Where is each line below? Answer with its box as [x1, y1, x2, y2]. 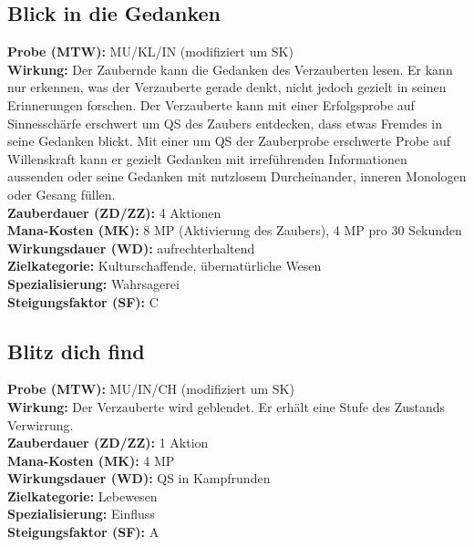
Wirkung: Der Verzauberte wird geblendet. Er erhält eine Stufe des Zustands [7, 397, 446, 416]
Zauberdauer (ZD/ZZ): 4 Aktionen [7, 202, 222, 222]
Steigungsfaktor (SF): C [7, 292, 159, 311]
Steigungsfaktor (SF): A [7, 522, 160, 542]
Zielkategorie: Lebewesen [7, 486, 158, 505]
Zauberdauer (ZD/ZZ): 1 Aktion [7, 433, 209, 452]
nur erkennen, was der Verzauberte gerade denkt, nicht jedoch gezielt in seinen [7, 77, 447, 97]
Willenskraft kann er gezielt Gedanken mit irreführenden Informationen [7, 149, 407, 168]
